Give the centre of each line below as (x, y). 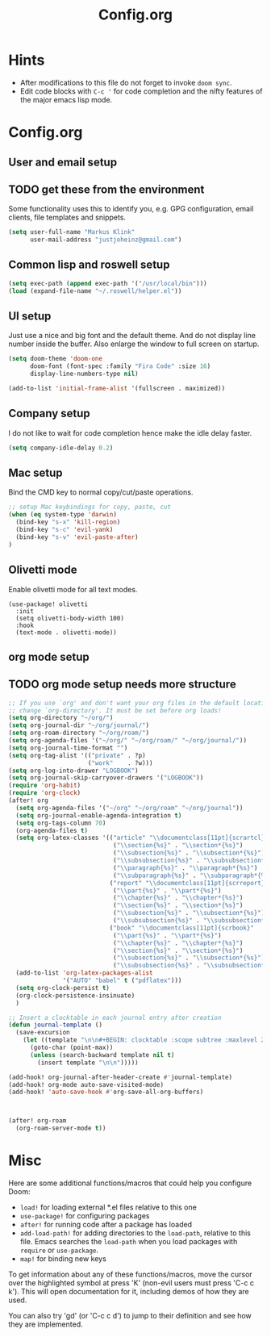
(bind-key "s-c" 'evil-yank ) (65, 530)
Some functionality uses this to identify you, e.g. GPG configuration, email (131, 209)
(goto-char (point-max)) (71, 1048)
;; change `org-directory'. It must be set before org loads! (115, 710)
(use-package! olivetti (48, 604)
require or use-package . (59, 1250)
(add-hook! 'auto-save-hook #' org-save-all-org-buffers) (106, 1092)
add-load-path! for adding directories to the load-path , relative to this (135, 1233)
